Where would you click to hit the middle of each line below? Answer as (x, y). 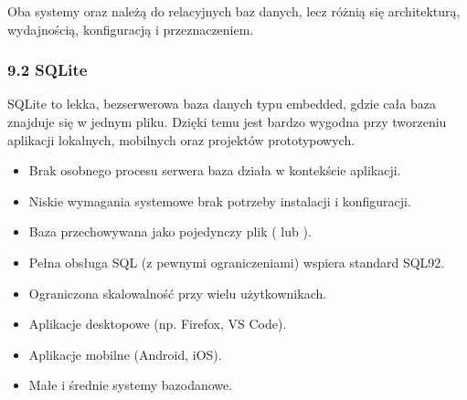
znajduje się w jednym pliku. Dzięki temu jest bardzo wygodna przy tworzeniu (227, 121)
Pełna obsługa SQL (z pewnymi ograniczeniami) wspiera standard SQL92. (237, 262)
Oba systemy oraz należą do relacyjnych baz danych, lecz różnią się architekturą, (234, 11)
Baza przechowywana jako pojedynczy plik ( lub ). (170, 232)
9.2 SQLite (48, 70)
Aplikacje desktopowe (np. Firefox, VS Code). (158, 324)
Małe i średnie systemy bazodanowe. (131, 385)
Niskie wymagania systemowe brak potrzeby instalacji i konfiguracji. (220, 200)
